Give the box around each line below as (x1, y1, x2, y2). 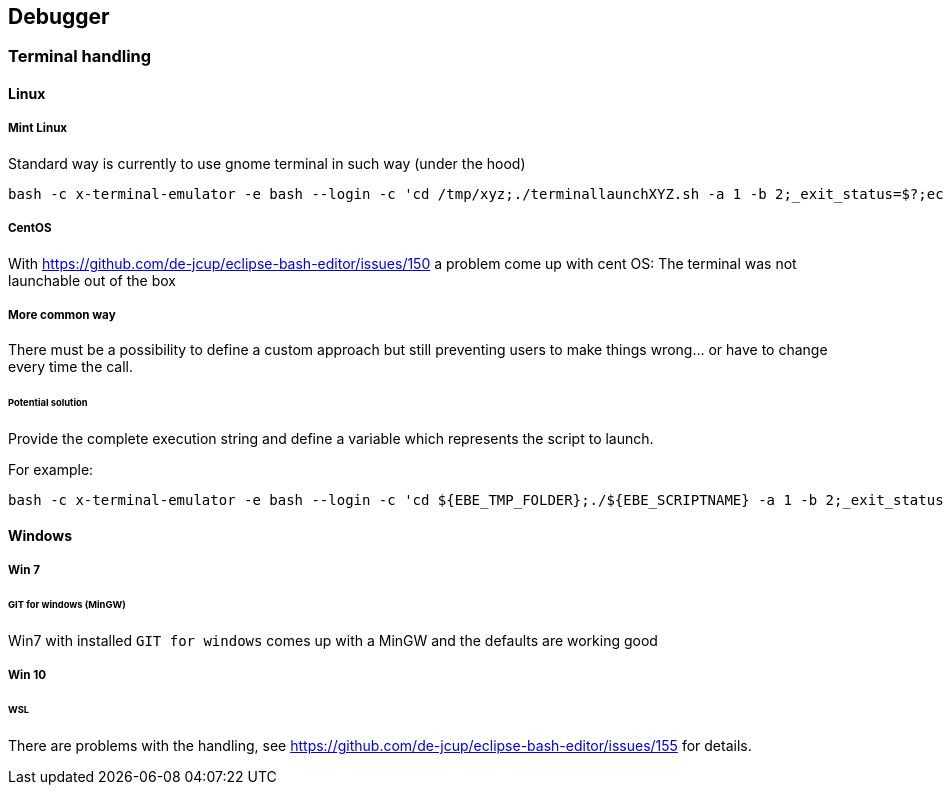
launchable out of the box (8, 271, 176, 289)
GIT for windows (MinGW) (8, 598, 126, 610)
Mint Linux (8, 121, 68, 136)
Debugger (8, 4, 110, 29)
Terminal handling (8, 46, 152, 67)
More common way (8, 307, 116, 322)
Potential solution (8, 397, 88, 409)
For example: (8, 461, 94, 479)
